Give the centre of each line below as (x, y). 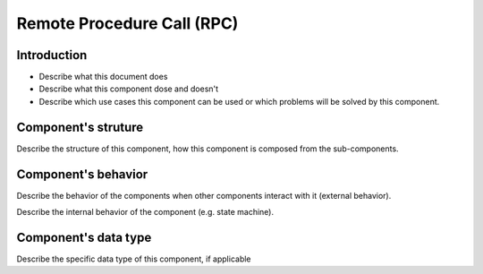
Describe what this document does (103, 77)
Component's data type (84, 237)
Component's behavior (82, 174)
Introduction (52, 55)
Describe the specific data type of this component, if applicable (134, 259)
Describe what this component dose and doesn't (129, 89)
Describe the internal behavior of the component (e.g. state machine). (145, 212)
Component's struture (80, 127)
